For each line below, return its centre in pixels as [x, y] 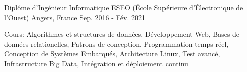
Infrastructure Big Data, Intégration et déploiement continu [96, 63]
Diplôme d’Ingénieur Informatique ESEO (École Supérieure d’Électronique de [124, 7]
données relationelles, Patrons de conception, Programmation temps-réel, [116, 44]
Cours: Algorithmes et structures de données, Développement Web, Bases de [122, 34]
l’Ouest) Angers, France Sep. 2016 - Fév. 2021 [75, 17]
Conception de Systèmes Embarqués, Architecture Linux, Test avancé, [112, 54]
